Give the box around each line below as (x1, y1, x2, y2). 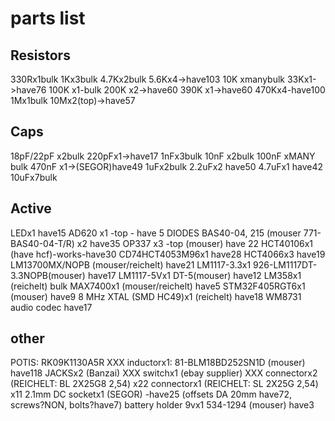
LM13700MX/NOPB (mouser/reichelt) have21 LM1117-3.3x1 (10, 258, 252, 271)
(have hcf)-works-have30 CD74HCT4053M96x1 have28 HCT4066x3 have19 (10, 248, 326, 260)
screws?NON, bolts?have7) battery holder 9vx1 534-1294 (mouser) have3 (10, 399, 315, 411)
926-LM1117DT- (253, 258, 318, 271)
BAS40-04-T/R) (10, 237, 75, 249)
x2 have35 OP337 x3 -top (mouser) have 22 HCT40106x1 (76, 237, 314, 249)
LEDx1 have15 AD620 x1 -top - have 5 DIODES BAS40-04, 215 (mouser (10, 227, 302, 239)
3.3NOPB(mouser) (10, 269, 86, 281)
